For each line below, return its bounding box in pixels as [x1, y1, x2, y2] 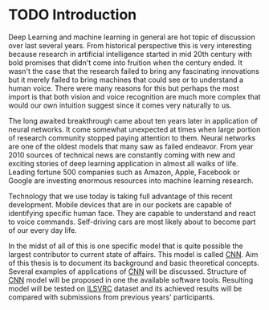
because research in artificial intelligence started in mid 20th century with [8, 49, 253, 59]
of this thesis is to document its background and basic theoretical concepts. [8, 258, 259, 267]
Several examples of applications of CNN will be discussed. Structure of [8, 267, 247, 276]
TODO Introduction [8, 6, 137, 24]
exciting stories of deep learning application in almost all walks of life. [8, 158, 238, 168]
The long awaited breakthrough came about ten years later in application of [8, 116, 259, 125]
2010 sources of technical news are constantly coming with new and [8, 150, 235, 160]
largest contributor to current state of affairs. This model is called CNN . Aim [8, 249, 259, 259]
